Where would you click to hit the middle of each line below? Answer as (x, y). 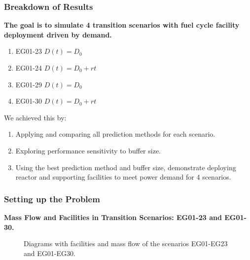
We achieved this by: (35, 117)
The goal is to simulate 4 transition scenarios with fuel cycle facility (122, 25)
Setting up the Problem (52, 199)
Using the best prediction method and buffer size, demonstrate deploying (126, 167)
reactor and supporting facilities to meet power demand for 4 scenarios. (123, 177)
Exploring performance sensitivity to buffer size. (88, 150)
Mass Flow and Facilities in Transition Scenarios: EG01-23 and (113, 217)
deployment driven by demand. (58, 34)
